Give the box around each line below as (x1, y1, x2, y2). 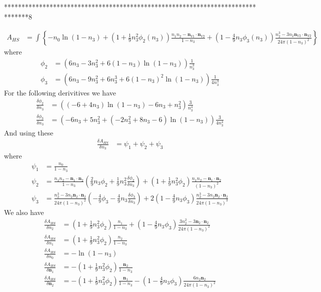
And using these (4, 127, 53, 137)
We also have (4, 206, 44, 217)
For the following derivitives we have (4, 87, 116, 97)
